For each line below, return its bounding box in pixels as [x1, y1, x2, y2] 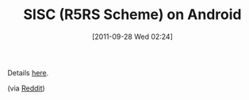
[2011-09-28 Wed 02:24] [91, 32, 174, 41]
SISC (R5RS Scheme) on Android [23, 6, 242, 24]
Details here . [7, 67, 49, 77]
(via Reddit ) [7, 83, 45, 93]
